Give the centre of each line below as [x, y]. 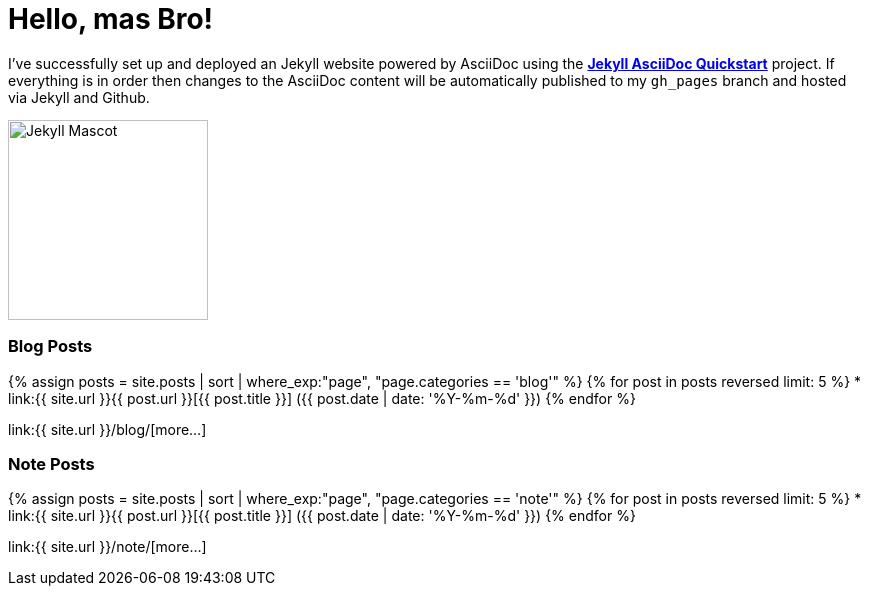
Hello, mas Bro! [111, 19]
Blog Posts [50, 346]
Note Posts [51, 463]
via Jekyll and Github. [79, 97]
